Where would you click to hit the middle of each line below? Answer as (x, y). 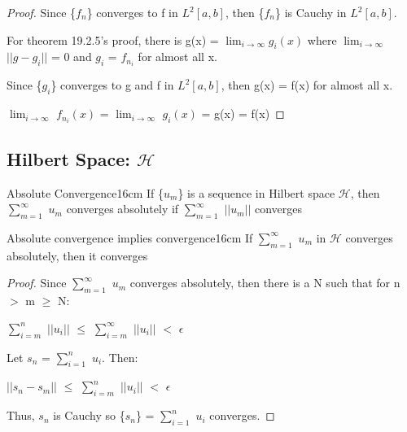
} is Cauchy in (311, 12)
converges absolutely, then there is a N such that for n (265, 283)
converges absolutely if (123, 209)
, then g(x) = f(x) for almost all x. (307, 85)
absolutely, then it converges (77, 255)
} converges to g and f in (112, 85)
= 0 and (71, 57)
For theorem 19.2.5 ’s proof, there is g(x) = (113, 39)
